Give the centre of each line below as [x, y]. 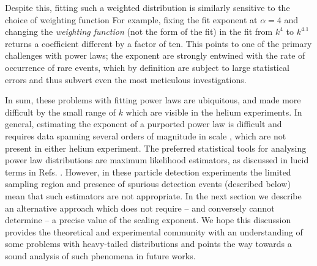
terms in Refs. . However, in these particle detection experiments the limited [148, 172]
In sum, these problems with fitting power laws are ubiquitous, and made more [153, 100]
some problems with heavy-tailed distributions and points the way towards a [148, 244]
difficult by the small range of [60, 112]
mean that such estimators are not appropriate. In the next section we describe [153, 195]
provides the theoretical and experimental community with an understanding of [154, 231]
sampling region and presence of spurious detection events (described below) [148, 184]
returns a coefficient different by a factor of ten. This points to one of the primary [158, 43]
